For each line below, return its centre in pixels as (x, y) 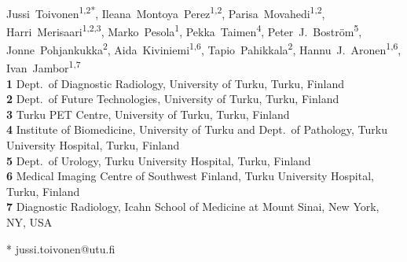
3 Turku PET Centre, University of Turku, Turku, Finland (148, 114)
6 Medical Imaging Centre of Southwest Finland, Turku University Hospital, (190, 176)
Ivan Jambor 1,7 (44, 66)
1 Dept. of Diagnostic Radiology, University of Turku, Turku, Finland (175, 83)
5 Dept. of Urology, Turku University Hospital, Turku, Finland (159, 160)
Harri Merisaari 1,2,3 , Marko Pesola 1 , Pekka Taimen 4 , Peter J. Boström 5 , (184, 30)
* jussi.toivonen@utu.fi (61, 248)
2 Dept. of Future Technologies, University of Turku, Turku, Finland (173, 99)
